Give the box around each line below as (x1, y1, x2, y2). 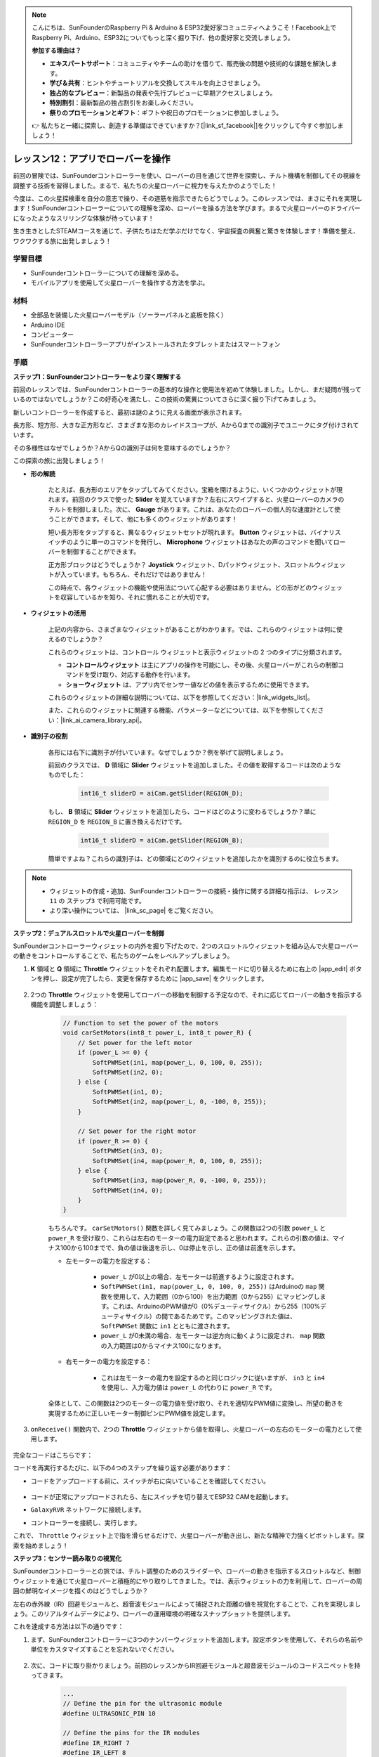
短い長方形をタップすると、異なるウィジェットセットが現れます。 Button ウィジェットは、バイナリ (48, 528, 335, 536)
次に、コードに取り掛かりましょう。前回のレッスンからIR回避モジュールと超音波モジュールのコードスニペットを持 (30, 1661, 361, 1669)
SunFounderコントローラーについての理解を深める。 (30, 268, 182, 277)
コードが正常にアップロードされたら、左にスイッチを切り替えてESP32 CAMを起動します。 (30, 1493, 293, 1501)
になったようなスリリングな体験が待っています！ (13, 214, 154, 222)
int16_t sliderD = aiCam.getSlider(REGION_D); (80, 789, 244, 798)
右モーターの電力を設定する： (65, 1357, 152, 1366)
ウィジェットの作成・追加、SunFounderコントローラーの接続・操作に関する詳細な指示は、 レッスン (49, 886, 339, 895)
